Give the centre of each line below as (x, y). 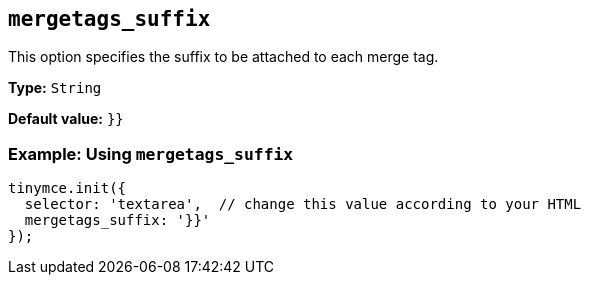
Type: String (55, 88)
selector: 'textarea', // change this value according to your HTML (303, 204)
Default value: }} (66, 119)
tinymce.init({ (67, 188)
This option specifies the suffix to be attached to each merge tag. (223, 57)
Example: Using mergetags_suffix (151, 153)
